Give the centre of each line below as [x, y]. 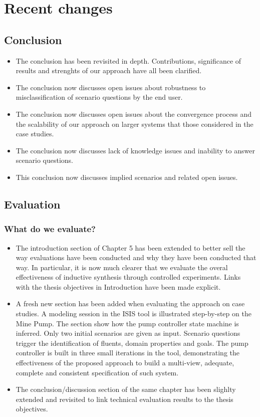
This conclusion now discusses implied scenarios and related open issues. [127, 177]
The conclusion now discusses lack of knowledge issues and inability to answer [135, 150]
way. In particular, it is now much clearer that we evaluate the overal [122, 267]
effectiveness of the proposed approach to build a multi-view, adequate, [125, 363]
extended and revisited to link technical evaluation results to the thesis [124, 399]
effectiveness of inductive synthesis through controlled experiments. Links [128, 277]
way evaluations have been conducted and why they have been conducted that [136, 257]
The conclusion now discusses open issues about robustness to [111, 87]
